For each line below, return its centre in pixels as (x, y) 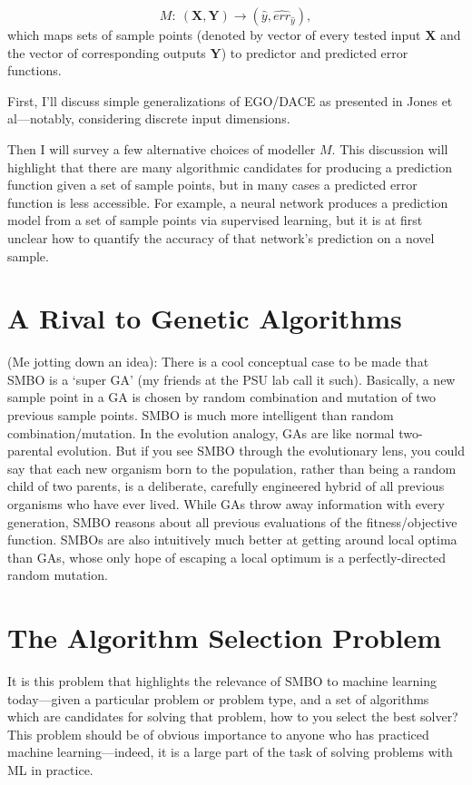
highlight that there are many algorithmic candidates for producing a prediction (230, 167)
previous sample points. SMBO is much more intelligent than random (201, 415)
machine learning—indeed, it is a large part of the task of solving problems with (230, 752)
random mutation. (58, 575)
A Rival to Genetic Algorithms (205, 318)
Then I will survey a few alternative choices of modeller (162, 148)
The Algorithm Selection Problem (224, 638)
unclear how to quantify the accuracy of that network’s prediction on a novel (221, 237)
